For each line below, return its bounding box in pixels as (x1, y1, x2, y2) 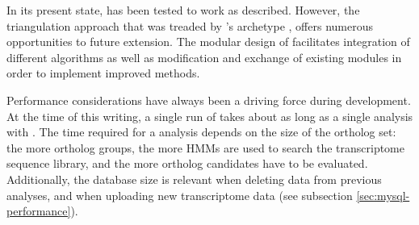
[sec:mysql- (356, 186, 410, 203)
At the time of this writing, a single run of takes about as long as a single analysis (6, 107, 413, 124)
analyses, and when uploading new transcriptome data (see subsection (6, 186, 353, 203)
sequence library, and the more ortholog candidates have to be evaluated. (6, 155, 368, 172)
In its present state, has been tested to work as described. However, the (6, 2, 360, 18)
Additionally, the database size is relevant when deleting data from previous (6, 170, 382, 187)
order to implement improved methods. (6, 65, 200, 81)
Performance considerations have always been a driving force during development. (6, 91, 411, 108)
